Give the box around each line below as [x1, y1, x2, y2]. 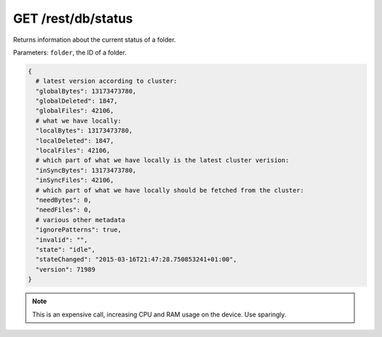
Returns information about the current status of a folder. [13, 35, 176, 44]
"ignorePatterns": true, [35, 226, 122, 234]
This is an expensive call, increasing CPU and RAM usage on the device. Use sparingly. [32, 310, 286, 319]
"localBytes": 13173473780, [35, 127, 133, 135]
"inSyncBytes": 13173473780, [35, 166, 137, 174]
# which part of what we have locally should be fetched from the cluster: [35, 186, 304, 194]
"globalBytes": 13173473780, [35, 87, 137, 95]
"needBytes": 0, [35, 196, 92, 204]
